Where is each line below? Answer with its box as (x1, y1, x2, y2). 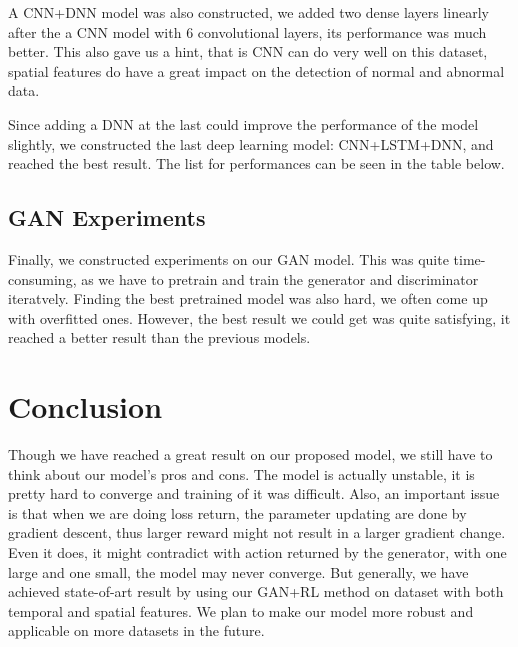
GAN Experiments (8, 202, 206, 233)
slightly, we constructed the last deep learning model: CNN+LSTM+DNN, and (8, 133, 494, 154)
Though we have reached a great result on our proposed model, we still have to (8, 444, 493, 465)
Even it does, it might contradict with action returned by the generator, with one (8, 542, 507, 563)
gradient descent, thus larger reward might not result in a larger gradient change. (8, 522, 506, 543)
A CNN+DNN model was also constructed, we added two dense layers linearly (8, 2, 489, 22)
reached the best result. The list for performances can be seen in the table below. (8, 153, 505, 174)
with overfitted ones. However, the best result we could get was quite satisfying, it (8, 307, 511, 328)
